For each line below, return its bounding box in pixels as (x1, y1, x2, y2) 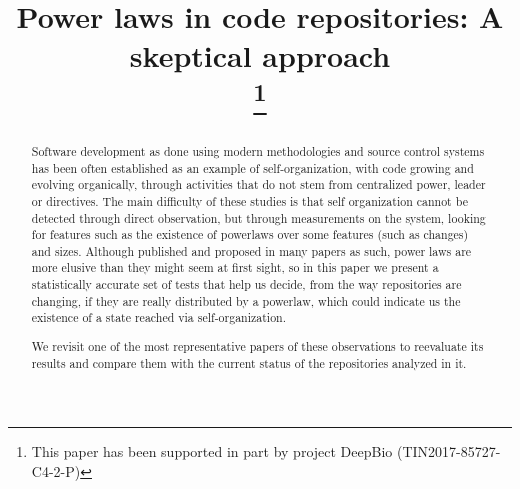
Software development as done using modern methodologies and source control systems (31, 142, 485, 159)
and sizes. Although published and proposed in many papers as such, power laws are (31, 242, 472, 259)
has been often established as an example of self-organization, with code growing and (31, 159, 474, 176)
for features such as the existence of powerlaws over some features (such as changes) (31, 226, 469, 243)
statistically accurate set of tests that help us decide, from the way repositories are (31, 276, 462, 293)
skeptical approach (129, 35, 391, 76)
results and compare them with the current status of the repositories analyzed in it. (31, 354, 467, 371)
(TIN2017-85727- (396, 441, 501, 462)
